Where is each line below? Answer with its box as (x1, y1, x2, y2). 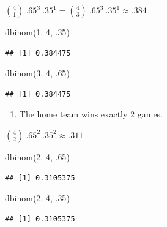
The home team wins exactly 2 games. (19, 108, 163, 121)
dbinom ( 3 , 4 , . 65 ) (5, 67, 70, 80)
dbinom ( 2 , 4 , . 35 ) (5, 192, 70, 204)
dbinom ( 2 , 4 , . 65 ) (5, 150, 70, 163)
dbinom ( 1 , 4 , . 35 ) (5, 26, 70, 38)
